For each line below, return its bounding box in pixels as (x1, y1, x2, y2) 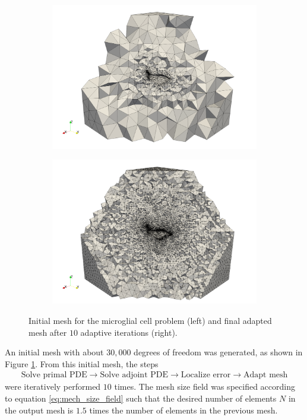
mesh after (29, 326, 67, 338)
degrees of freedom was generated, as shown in (134, 346, 303, 358)
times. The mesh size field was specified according (114, 380, 295, 393)
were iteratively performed (5, 380, 101, 393)
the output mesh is (5, 403, 74, 416)
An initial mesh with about (5, 346, 104, 358)
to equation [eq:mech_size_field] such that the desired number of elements (5, 392, 277, 404)
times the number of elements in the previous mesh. (89, 403, 278, 416)
